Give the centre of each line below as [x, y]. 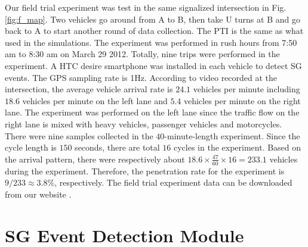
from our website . [38, 194]
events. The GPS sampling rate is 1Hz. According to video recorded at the [141, 77]
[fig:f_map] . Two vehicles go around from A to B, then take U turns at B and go [153, 19]
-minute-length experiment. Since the [232, 135]
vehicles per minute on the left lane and [95, 100]
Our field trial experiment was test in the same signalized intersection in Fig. [146, 7]
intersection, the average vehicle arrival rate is [89, 89]
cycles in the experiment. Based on [237, 147]
